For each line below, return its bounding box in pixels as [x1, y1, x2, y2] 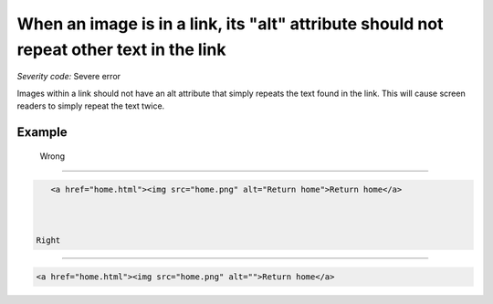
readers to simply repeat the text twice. [16, 100, 165, 111]
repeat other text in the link [16, 39, 226, 59]
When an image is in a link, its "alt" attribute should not [16, 14, 444, 34]
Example [16, 124, 68, 140]
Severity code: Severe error [16, 71, 121, 82]
